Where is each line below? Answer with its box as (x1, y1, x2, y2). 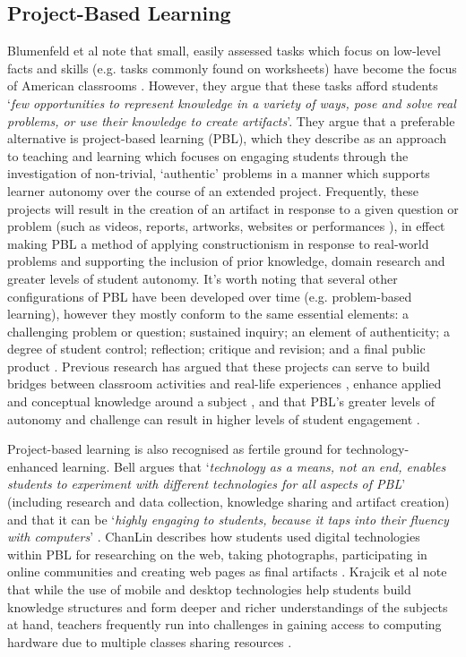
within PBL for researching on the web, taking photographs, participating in (7, 544, 427, 563)
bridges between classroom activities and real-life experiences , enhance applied (7, 374, 442, 393)
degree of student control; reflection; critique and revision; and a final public (7, 339, 426, 358)
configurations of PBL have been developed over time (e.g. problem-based (7, 286, 412, 305)
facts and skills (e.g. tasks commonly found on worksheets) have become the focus (7, 58, 457, 77)
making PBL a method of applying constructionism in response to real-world (7, 234, 429, 252)
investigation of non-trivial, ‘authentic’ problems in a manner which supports (7, 164, 430, 183)
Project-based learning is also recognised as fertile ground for (7, 439, 342, 458)
